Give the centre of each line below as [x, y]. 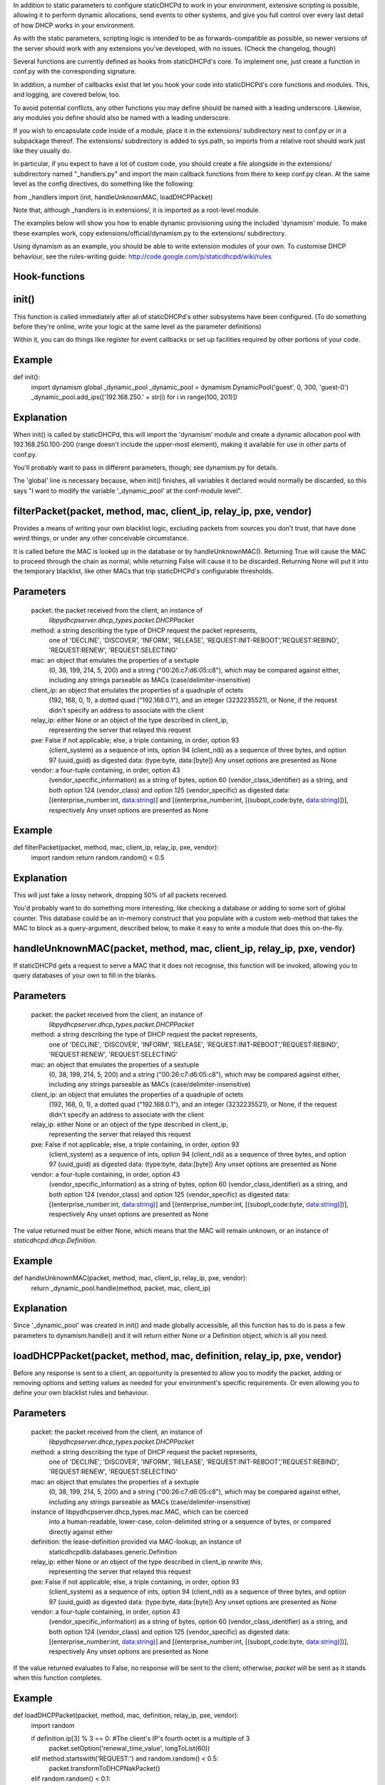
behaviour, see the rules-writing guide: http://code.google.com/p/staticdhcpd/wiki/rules [143, 256]
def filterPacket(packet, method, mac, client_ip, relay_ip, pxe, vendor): [116, 848]
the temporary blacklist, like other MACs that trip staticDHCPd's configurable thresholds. [143, 571]
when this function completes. [58, 1678]
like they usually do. [42, 151]
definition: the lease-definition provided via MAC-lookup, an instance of [136, 1542]
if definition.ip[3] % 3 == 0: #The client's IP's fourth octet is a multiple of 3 [140, 1738]
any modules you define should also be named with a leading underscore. [122, 117]
